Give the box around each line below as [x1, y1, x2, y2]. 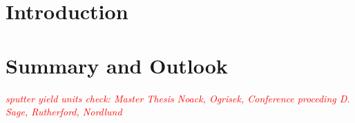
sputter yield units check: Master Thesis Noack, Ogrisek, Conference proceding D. [6, 91, 350, 105]
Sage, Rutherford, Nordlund [6, 104, 122, 119]
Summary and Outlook [6, 51, 228, 79]
